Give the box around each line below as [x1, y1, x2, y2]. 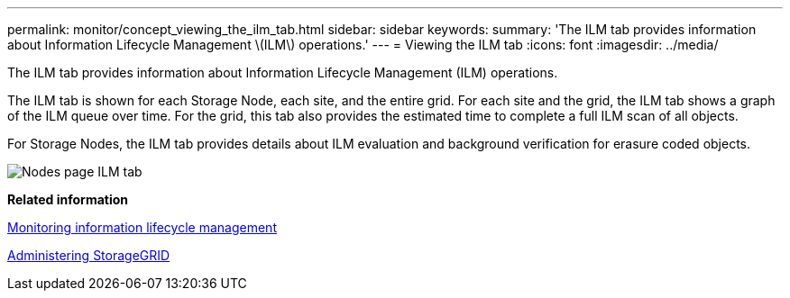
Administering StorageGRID [7, 248, 170, 263]
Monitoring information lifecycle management [7, 220, 277, 235]
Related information [7, 192, 129, 207]
